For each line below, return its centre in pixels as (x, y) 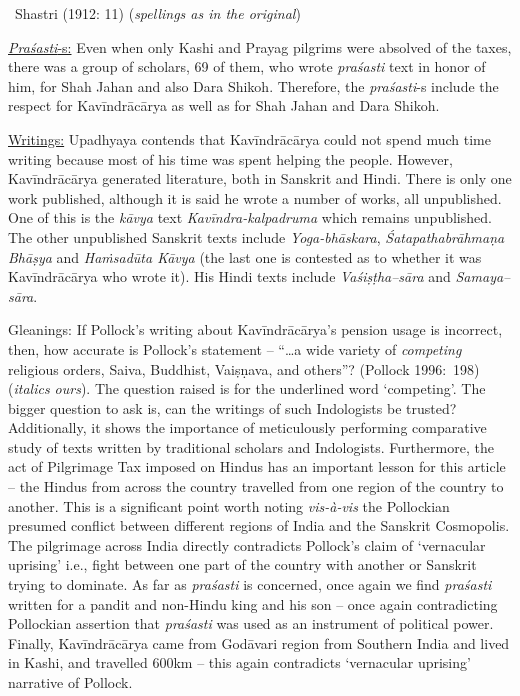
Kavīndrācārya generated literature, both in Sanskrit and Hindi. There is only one (260, 178)
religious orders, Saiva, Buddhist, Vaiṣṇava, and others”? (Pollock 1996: (227, 368)
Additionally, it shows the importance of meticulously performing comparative (247, 427)
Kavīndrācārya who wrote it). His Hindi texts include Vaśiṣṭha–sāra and (229, 276)
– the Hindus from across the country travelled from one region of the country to (256, 486)
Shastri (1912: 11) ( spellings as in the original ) (157, 13)
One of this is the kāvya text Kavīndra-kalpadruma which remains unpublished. (250, 217)
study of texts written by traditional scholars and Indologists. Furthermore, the (251, 446)
